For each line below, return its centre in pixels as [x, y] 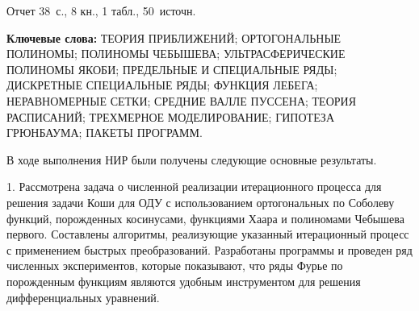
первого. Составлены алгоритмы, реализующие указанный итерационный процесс [208, 234]
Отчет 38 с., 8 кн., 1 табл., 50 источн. [101, 10]
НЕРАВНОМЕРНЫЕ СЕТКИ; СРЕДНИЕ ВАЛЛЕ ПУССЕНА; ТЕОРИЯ [181, 100]
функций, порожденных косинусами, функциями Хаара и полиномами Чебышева [205, 218]
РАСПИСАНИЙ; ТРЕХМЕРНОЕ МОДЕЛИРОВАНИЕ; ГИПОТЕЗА [170, 116]
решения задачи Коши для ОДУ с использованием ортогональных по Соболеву [201, 202]
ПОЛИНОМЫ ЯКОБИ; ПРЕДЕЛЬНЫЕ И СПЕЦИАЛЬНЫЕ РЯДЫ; [172, 69]
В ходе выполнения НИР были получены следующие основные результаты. [192, 159]
